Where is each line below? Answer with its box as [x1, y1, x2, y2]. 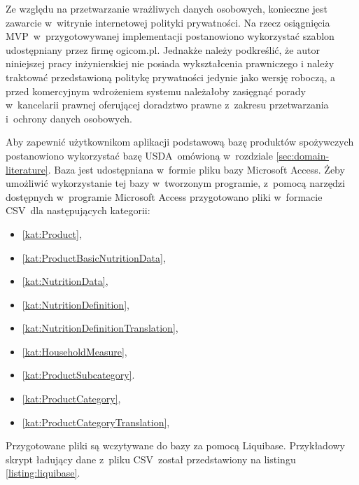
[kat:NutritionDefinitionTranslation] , [22, 321, 178, 335]
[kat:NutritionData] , [22, 274, 108, 288]
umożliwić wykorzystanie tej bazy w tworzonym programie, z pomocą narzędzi [6, 176, 345, 190]
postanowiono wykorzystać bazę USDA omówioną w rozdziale [6, 148, 273, 162]
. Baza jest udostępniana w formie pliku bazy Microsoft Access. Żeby [48, 162, 345, 176]
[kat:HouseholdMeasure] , [22, 344, 127, 358]
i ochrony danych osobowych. [6, 111, 132, 125]
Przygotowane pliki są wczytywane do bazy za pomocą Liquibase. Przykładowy [6, 438, 345, 453]
